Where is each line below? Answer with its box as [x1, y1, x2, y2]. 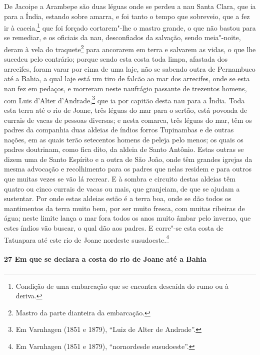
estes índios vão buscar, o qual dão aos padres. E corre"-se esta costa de [4, 223, 223, 233]
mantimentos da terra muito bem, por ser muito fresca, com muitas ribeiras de [4, 203, 245, 213]
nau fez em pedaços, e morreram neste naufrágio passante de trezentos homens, [4, 83, 247, 94]
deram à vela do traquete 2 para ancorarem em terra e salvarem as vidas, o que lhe [4, 43, 256, 54]
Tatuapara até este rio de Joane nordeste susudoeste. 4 [4, 233, 169, 245]
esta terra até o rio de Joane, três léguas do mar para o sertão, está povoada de [4, 104, 247, 115]
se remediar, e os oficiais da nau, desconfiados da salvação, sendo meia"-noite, [4, 32, 241, 43]
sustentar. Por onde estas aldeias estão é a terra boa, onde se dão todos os [4, 193, 231, 204]
